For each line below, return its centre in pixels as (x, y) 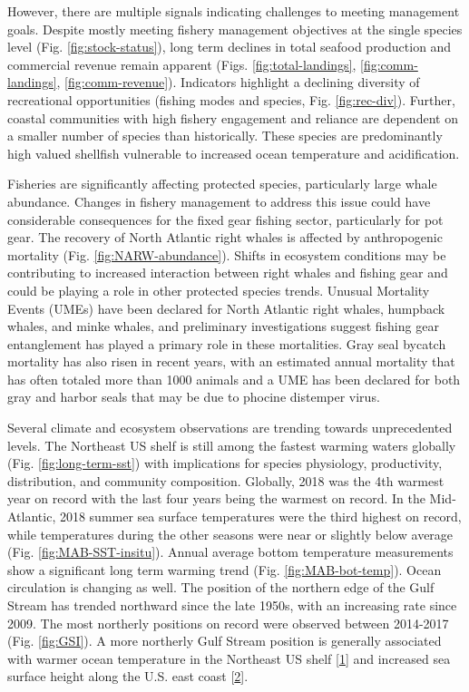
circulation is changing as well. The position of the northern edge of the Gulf (221, 587)
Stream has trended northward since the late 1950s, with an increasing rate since (232, 605)
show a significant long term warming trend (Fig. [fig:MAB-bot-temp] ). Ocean (225, 569)
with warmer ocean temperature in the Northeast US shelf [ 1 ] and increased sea (229, 658)
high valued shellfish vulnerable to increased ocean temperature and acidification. (234, 153)
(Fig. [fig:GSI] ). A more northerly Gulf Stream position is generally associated (225, 641)
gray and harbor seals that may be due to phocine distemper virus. (194, 397)
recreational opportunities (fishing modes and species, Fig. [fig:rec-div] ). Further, (231, 99)
